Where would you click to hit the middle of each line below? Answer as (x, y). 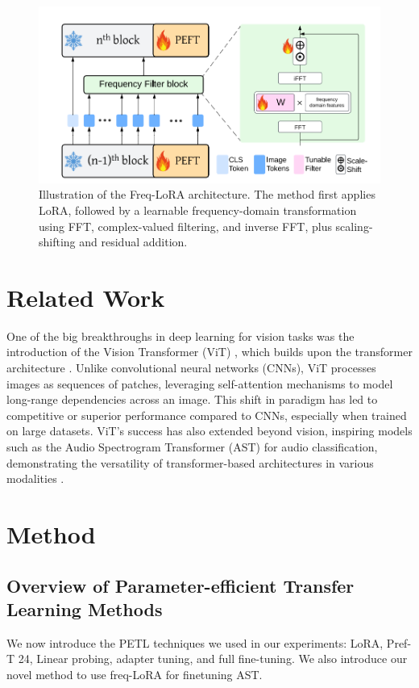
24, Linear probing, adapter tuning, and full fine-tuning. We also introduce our (213, 659)
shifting (57, 242)
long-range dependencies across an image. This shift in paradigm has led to (192, 399)
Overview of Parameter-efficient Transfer (180, 585)
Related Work (86, 297)
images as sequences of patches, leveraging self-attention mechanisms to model (200, 383)
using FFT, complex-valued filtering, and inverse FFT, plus (185, 226)
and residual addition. (133, 242)
